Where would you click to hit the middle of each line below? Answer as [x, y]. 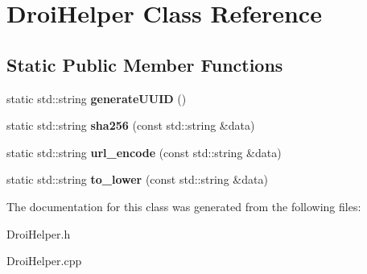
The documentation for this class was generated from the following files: [184, 206]
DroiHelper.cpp [44, 261]
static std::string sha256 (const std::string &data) [131, 125]
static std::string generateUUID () [97, 98]
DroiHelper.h [39, 233]
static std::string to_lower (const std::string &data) [137, 179]
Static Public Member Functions [145, 64]
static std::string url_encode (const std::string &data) [144, 152]
